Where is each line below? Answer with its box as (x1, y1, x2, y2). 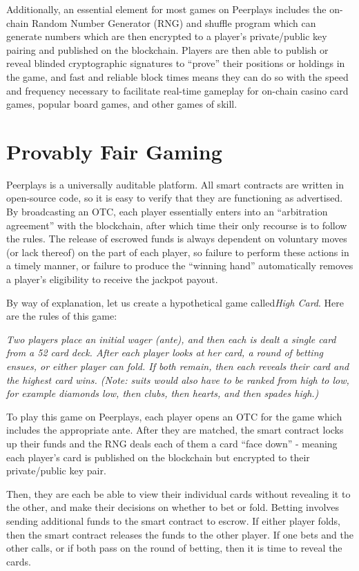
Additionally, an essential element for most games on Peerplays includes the (6, 2, 327, 16)
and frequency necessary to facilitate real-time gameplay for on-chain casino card (6, 83, 349, 97)
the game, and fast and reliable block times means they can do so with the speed (6, 69, 349, 84)
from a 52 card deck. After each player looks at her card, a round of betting (6, 345, 323, 360)
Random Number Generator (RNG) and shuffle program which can (31, 15, 316, 30)
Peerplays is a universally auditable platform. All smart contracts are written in (6, 177, 344, 191)
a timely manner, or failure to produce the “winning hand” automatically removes (6, 258, 353, 273)
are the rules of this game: (6, 309, 117, 323)
